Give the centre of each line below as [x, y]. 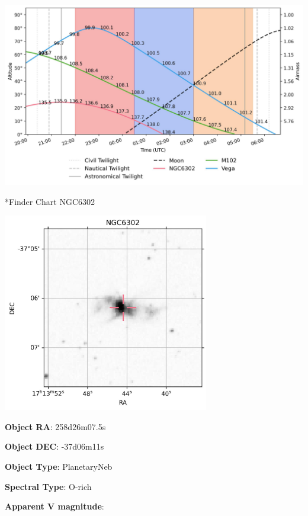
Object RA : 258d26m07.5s [55, 426]
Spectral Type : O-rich [48, 486]
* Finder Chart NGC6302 [50, 201]
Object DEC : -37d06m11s [54, 446]
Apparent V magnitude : [54, 506]
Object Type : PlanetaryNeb [59, 466]
